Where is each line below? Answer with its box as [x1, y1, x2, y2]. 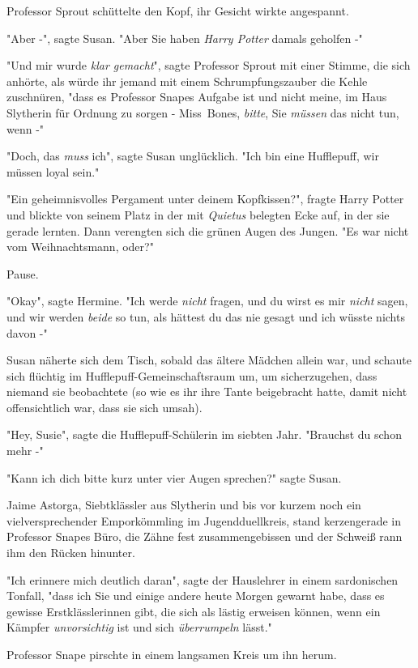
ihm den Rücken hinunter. [6, 544, 135, 561]
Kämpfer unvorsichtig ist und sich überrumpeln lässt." [6, 619, 272, 636]
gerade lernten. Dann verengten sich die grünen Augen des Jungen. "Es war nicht [6, 222, 409, 239]
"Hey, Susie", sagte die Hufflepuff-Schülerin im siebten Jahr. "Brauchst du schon [6, 426, 402, 443]
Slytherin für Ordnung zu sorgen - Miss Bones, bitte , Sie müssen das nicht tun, [6, 104, 399, 121]
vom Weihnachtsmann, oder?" [6, 238, 154, 255]
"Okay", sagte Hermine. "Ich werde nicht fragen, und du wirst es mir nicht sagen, [6, 292, 408, 309]
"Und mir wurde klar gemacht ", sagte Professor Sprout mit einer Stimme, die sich [6, 57, 411, 74]
